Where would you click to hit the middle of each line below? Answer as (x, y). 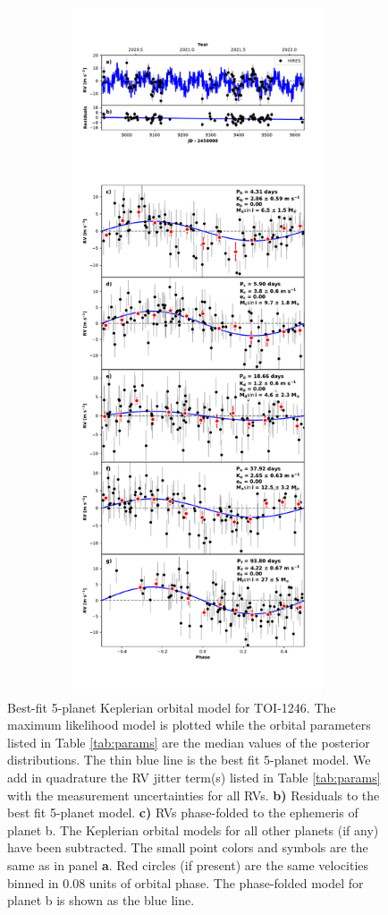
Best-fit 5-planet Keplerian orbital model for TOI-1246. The (172, 707)
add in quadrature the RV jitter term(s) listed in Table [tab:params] (194, 777)
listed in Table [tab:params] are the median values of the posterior (189, 742)
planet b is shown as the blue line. (101, 900)
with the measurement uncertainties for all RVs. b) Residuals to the (194, 795)
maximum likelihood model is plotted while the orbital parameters (189, 725)
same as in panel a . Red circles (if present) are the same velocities (188, 864)
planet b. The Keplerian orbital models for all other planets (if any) (193, 829)
